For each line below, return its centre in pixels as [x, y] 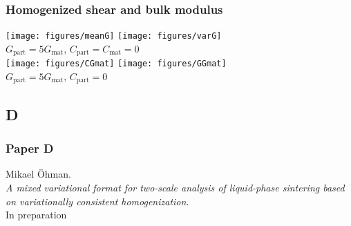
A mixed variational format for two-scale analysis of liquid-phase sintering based [175, 188]
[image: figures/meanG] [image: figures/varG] [114, 36]
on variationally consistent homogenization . [97, 201]
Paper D [30, 148]
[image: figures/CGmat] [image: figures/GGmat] [116, 64]
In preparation [36, 215]
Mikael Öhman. [38, 174]
